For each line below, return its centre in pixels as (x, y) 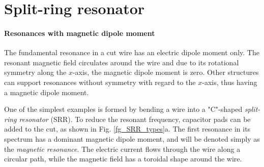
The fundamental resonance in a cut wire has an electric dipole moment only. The (132, 52)
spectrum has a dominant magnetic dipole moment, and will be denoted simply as (132, 138)
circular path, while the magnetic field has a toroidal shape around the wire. (123, 159)
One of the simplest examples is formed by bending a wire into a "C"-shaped (123, 109)
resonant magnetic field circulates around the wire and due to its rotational (122, 62)
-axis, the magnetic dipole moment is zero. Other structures (166, 72)
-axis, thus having (230, 82)
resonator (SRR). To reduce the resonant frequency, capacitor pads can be (135, 119)
